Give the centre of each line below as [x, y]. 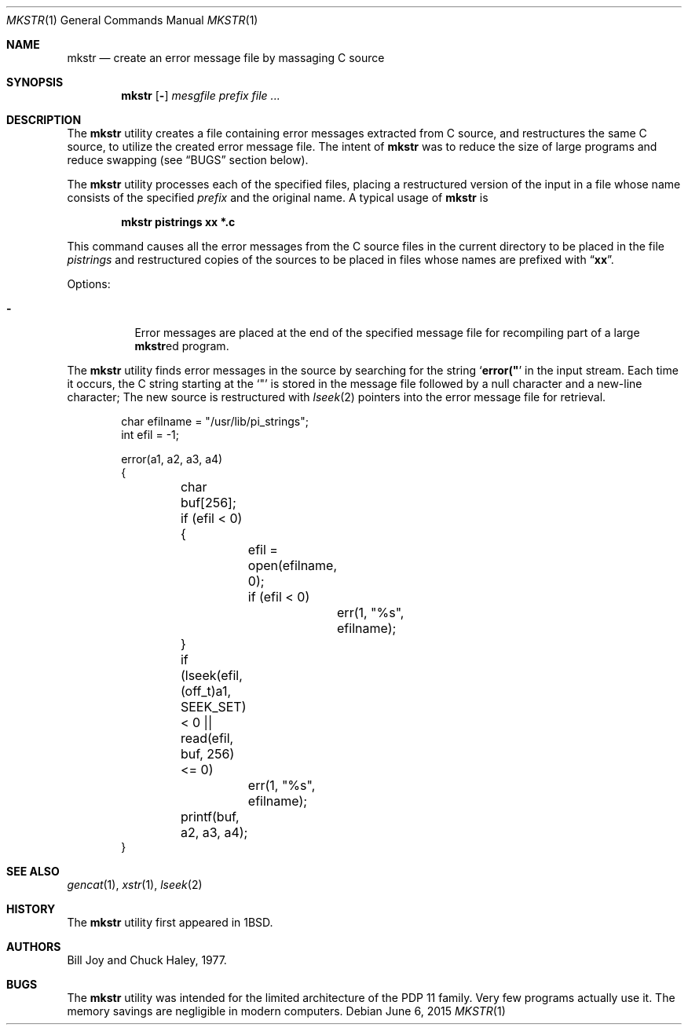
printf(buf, [210, 817]
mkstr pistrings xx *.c [178, 222]
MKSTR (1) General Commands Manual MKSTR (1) [132, 20]
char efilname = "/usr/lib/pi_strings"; [215, 421]
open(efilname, [293, 565]
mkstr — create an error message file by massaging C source [226, 58]
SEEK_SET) [213, 707]
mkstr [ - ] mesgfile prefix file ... [201, 95]
